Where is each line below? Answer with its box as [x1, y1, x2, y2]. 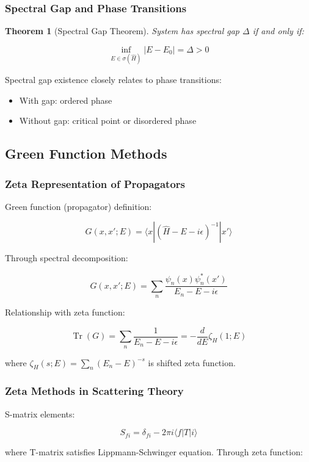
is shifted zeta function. [148, 356, 236, 369]
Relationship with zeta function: [5, 306, 125, 319]
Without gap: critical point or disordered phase [19, 114, 197, 127]
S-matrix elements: [5, 407, 75, 420]
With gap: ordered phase [19, 93, 112, 106]
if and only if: [252, 24, 304, 37]
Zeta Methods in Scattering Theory [5, 383, 184, 399]
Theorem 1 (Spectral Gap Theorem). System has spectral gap [5, 24, 239, 37]
